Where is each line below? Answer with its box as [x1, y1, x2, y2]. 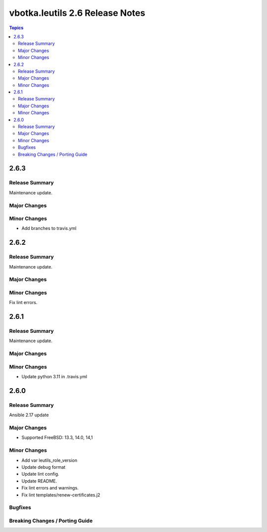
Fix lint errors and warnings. [21, 485, 79, 491]
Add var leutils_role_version [21, 457, 78, 463]
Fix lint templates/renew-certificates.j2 [21, 492, 100, 498]
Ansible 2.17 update [9, 412, 49, 418]
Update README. [21, 478, 57, 484]
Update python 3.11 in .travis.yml [21, 374, 88, 380]
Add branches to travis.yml [21, 225, 77, 231]
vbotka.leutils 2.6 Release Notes [9, 7, 145, 18]
